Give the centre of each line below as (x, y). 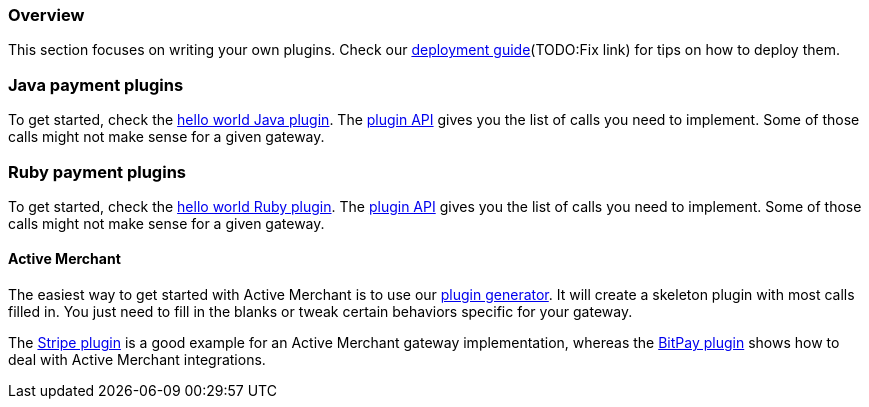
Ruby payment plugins (97, 171)
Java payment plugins (96, 84)
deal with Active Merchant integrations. (137, 360)
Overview (46, 15)
